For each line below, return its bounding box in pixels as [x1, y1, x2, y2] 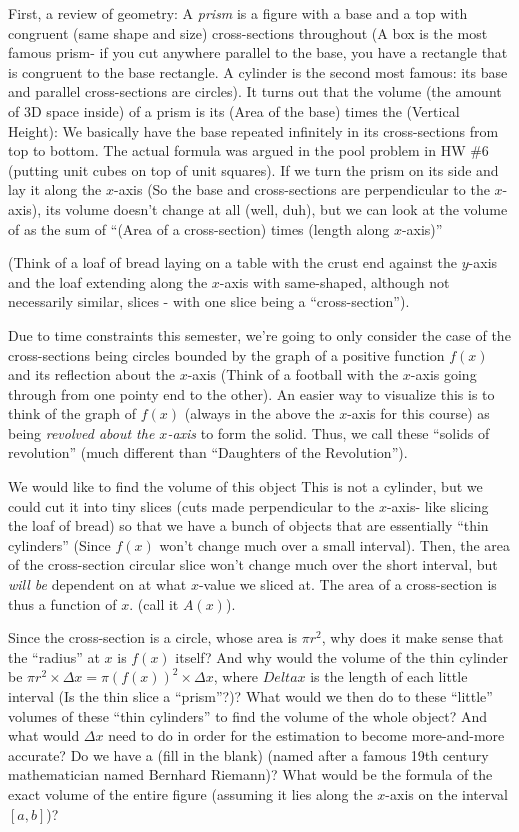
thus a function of [8, 593, 117, 614]
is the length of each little [310, 666, 468, 687]
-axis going [410, 364, 477, 385]
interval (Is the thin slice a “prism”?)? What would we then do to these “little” [8, 686, 493, 706]
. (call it [129, 593, 179, 614]
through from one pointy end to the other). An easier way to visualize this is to [8, 383, 495, 404]
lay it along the [8, 179, 102, 200]
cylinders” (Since [8, 534, 111, 555]
